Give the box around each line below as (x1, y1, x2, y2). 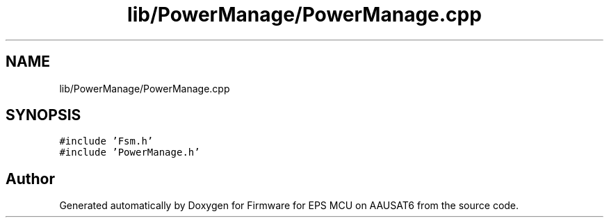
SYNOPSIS (6, 106, 81, 124)
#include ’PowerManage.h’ (59, 147, 200, 158)
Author (6, 170, 55, 188)
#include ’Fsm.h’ (59, 135, 154, 147)
